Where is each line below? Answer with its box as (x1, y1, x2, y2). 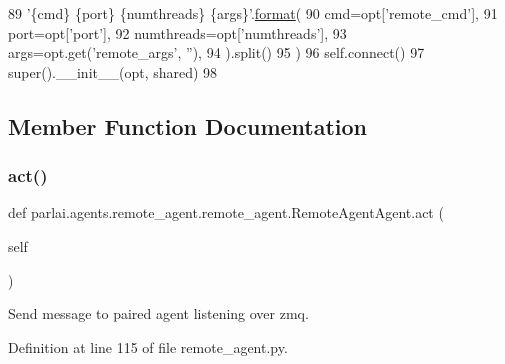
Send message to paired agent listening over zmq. (8, 303, 309, 324)
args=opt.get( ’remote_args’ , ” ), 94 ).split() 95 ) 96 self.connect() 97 (8, 42, 425, 63)
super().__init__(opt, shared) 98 (8, 61, 218, 82)
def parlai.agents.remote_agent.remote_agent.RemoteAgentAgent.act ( (8, 202, 444, 223)
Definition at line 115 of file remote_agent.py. (8, 336, 288, 357)
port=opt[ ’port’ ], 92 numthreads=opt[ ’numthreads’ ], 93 (8, 22, 347, 43)
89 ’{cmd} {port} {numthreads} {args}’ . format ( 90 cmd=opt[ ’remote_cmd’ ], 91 (8, 3, 498, 23)
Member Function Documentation (8, 110, 368, 141)
